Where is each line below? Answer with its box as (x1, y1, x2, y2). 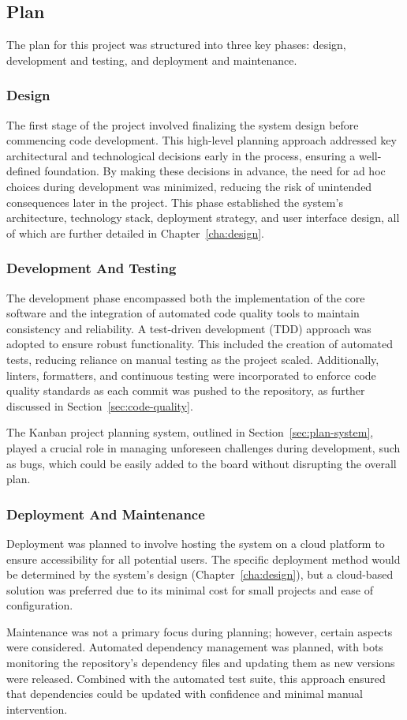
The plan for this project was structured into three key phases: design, (6, 36, 346, 53)
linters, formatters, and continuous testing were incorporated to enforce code (6, 366, 376, 383)
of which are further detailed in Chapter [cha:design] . (6, 224, 264, 241)
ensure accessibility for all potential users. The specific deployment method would (6, 550, 401, 567)
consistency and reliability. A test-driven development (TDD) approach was (6, 320, 372, 336)
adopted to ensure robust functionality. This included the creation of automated (6, 336, 394, 352)
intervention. (6, 700, 68, 717)
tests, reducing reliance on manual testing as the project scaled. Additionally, (6, 351, 379, 367)
